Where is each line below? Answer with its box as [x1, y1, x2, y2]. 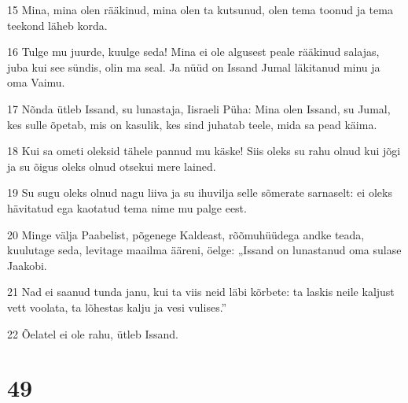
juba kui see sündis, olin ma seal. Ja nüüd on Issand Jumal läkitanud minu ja [7, 58, 380, 75]
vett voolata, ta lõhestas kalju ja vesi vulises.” [7, 298, 227, 315]
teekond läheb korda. [7, 17, 108, 33]
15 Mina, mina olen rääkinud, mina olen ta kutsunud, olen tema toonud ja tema [7, 2, 393, 17]
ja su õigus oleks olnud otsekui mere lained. [7, 157, 216, 174]
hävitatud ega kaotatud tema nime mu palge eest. [7, 199, 247, 216]
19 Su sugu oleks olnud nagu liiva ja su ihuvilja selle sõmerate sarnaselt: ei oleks [7, 184, 392, 201]
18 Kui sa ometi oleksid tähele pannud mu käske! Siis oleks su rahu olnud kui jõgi [7, 142, 401, 159]
